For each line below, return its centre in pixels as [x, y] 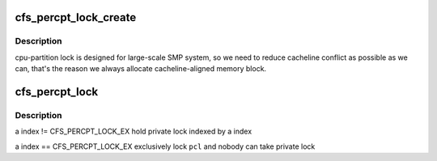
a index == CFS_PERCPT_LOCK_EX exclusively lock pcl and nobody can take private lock [165, 146]
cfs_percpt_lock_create [76, 17]
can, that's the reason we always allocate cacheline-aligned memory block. [141, 69]
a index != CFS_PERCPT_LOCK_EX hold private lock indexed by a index [134, 131]
